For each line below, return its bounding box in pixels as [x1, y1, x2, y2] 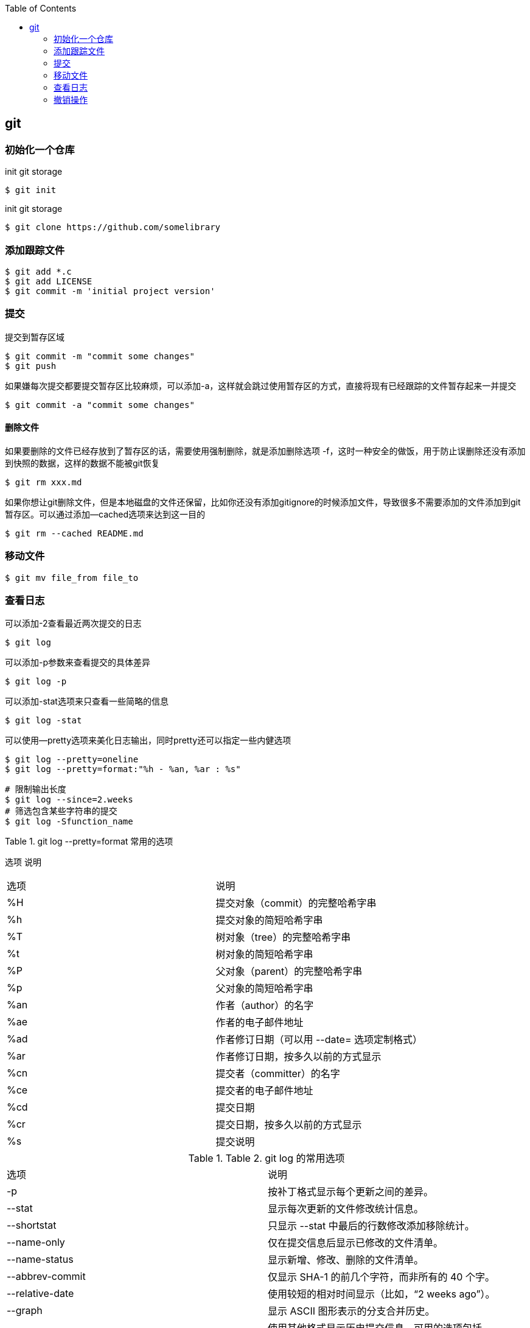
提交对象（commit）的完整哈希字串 [215, 897, 377, 910]
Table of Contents [5, 3, 77, 13]
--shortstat [7, 1219, 57, 1232]
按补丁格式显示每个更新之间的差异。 [268, 1186, 434, 1198]
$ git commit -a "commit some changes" [5, 399, 195, 410]
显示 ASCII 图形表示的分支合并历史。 [268, 1305, 435, 1318]
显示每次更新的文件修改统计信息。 [268, 1203, 424, 1215]
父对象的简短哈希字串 [215, 982, 313, 995]
